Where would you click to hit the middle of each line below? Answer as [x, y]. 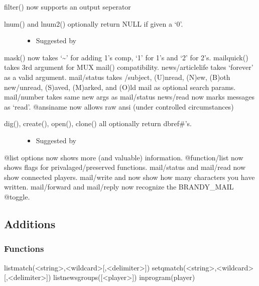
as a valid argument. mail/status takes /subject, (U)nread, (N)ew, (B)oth [117, 77]
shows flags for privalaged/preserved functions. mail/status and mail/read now [125, 167]
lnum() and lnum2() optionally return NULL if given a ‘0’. [94, 23]
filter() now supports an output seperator [68, 7]
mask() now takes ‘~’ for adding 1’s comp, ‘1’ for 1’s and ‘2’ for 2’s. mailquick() [126, 57]
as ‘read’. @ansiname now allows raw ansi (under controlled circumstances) [119, 106]
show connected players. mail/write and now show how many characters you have [129, 177]
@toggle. [17, 196]
